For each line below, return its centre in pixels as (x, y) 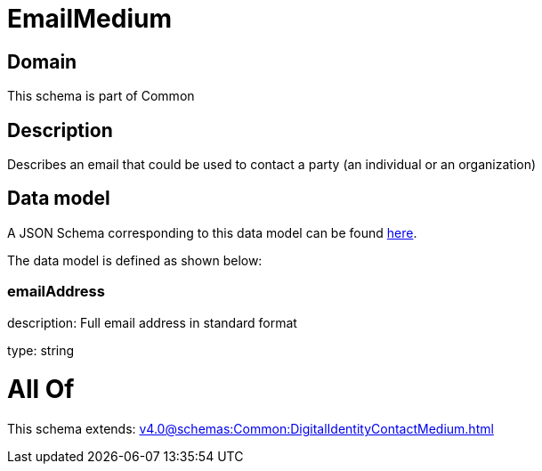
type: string (41, 350)
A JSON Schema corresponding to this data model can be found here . (212, 232)
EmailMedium (89, 19)
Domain (42, 61)
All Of (41, 390)
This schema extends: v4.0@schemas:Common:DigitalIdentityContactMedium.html (251, 429)
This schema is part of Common (101, 96)
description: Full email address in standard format (152, 322)
